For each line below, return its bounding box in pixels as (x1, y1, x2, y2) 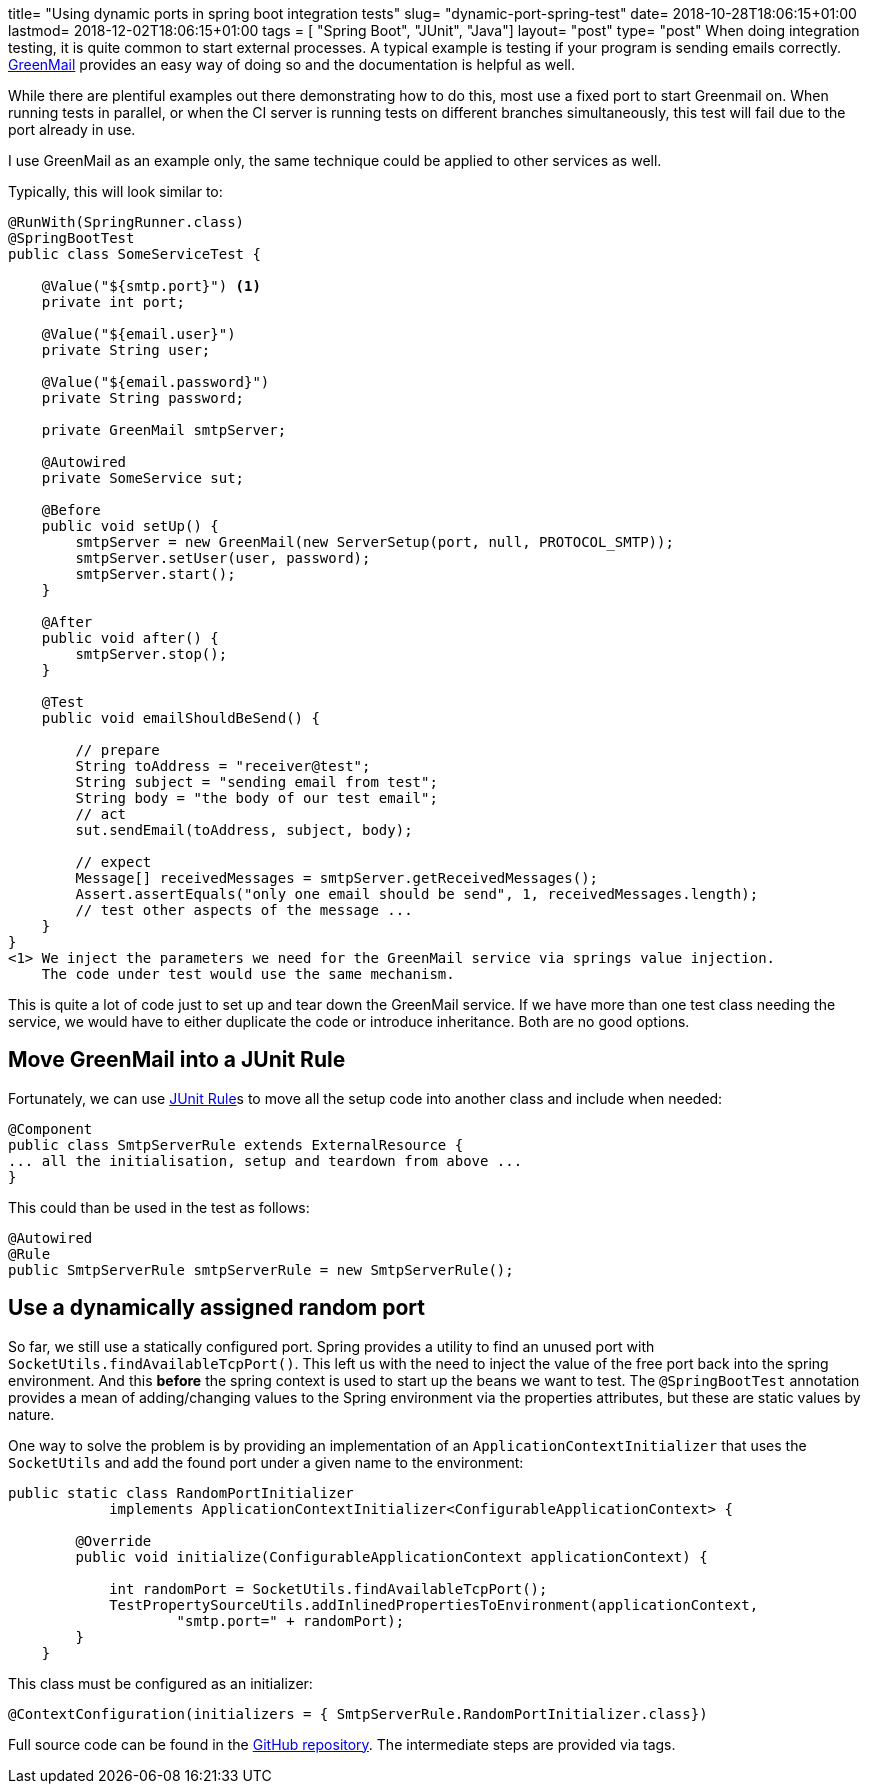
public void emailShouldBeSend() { (41, 710, 320, 726)
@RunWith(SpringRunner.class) (8, 214, 245, 230)
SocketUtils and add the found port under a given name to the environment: (8, 1453, 524, 1471)
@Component (8, 1120, 93, 1137)
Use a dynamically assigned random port (8, 1295, 425, 1321)
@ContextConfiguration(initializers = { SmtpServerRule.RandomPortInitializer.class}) (8, 1705, 708, 1722)
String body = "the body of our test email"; (75, 790, 438, 806)
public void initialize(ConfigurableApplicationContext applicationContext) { (75, 1548, 708, 1565)
